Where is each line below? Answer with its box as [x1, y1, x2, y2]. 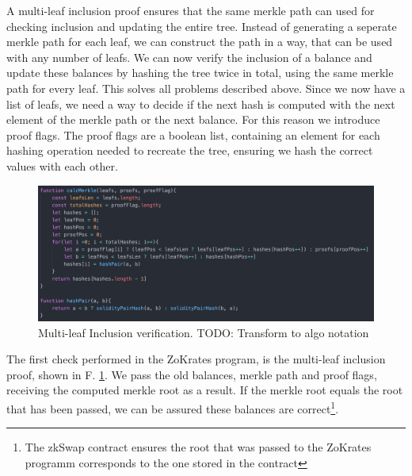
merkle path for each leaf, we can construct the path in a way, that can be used [6, 33, 393, 50]
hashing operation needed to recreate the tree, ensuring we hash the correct [6, 142, 373, 159]
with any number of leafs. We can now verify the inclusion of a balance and [6, 48, 372, 65]
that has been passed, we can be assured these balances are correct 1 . [6, 397, 339, 416]
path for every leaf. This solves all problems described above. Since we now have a [6, 79, 406, 96]
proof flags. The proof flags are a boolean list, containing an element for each [6, 126, 380, 143]
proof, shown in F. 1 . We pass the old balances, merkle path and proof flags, [6, 366, 377, 382]
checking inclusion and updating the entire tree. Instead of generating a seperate [6, 17, 397, 34]
